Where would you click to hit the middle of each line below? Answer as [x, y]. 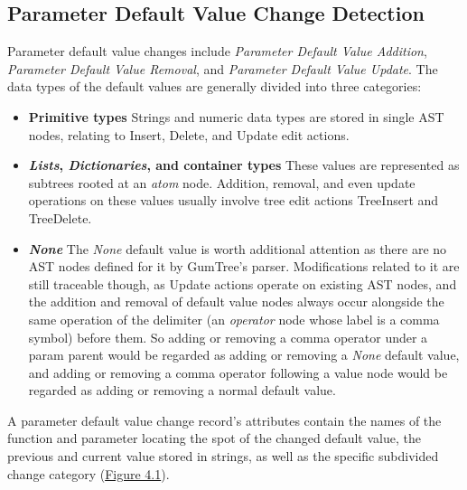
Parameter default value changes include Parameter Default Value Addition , [217, 51]
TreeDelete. [60, 217]
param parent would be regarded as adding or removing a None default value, [244, 355]
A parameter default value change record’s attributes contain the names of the [224, 420]
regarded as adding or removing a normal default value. [182, 390]
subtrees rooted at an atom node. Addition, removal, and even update [222, 182]
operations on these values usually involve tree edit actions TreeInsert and [233, 200]
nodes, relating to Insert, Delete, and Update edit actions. [189, 134]
